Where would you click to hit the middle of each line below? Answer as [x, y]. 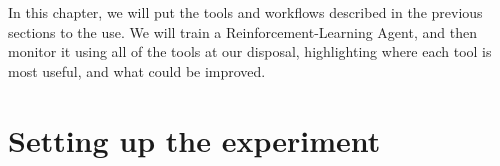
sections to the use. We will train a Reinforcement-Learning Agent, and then [242, 31]
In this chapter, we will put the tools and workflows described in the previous [245, 12]
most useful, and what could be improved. [137, 70]
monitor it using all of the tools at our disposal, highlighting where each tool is [250, 51]
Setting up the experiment [194, 139]
